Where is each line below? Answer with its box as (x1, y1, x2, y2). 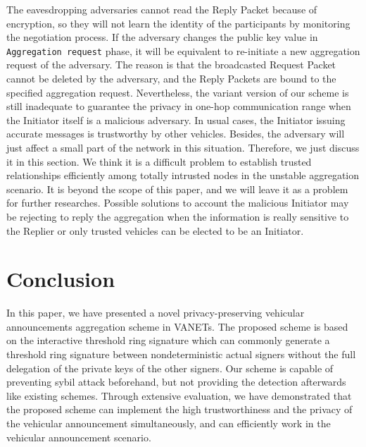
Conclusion (6, 264, 115, 293)
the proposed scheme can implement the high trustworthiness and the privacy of (6, 402, 353, 417)
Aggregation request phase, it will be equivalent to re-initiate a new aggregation (6, 43, 360, 58)
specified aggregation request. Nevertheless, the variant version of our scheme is (6, 85, 349, 99)
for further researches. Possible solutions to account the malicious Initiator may (6, 195, 349, 210)
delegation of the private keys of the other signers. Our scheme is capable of (6, 360, 334, 375)
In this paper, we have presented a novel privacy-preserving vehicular (6, 305, 305, 320)
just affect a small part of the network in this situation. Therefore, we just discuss (6, 140, 360, 154)
